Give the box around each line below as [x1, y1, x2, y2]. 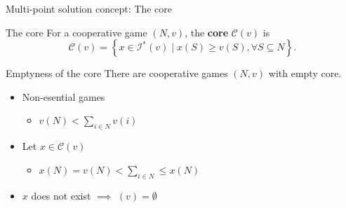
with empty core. [268, 66, 342, 81]
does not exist [31, 188, 91, 202]
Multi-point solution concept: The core [6, 1, 172, 15]
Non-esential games [22, 89, 105, 104]
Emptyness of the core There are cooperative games [6, 66, 228, 81]
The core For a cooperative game [6, 25, 147, 39]
